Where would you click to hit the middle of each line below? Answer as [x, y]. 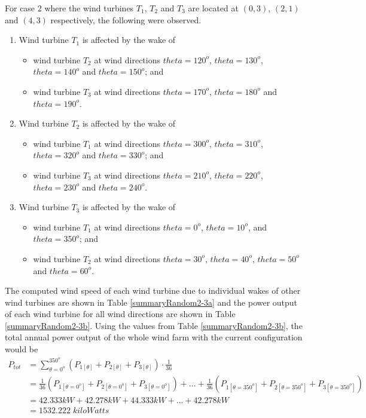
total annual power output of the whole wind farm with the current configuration [154, 337]
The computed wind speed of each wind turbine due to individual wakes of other [153, 291]
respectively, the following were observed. [126, 19]
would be [22, 349]
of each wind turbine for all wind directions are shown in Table [120, 314]
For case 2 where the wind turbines [69, 8]
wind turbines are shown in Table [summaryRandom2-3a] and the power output [151, 302]
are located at [213, 8]
